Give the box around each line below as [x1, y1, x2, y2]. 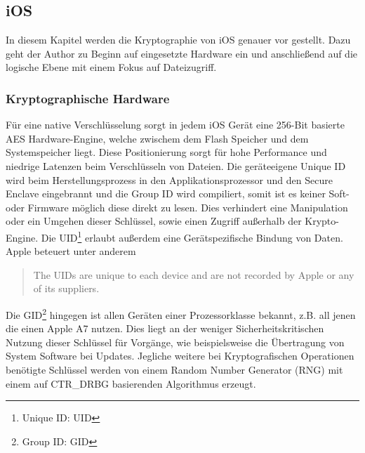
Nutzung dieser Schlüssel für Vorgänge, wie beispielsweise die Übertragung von [6, 334, 345, 349]
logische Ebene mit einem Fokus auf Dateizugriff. [6, 60, 217, 74]
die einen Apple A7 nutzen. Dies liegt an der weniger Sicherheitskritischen [6, 321, 324, 336]
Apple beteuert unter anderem [6, 244, 136, 258]
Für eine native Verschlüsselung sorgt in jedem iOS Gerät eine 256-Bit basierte [6, 117, 345, 132]
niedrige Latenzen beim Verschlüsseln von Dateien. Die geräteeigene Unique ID [6, 158, 346, 173]
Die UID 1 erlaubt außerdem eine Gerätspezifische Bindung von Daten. [41, 228, 343, 244]
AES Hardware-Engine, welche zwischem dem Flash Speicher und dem [6, 131, 309, 145]
